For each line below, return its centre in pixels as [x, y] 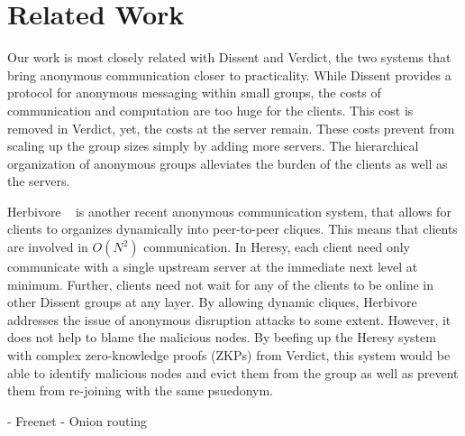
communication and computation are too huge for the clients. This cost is [210, 110]
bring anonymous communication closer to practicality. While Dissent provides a [229, 74]
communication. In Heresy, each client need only [277, 247]
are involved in [48, 247]
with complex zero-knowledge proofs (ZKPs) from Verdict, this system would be [229, 355]
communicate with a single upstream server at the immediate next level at [213, 267]
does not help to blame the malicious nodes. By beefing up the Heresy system [222, 337]
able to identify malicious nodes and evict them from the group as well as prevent [233, 372]
